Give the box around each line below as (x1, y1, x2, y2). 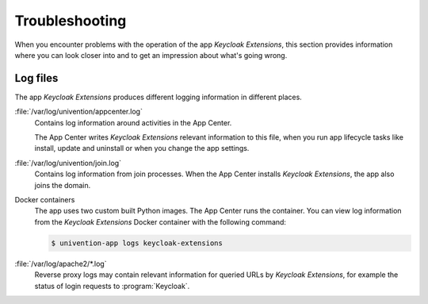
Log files (14, 71, 59, 85)
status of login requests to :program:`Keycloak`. (34, 281, 190, 291)
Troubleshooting (14, 12, 127, 29)
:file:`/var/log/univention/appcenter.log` (14, 107, 143, 117)
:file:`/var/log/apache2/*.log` (14, 259, 107, 268)
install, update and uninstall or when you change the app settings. (34, 144, 250, 153)
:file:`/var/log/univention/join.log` (14, 158, 122, 167)
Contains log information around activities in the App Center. (34, 117, 232, 127)
